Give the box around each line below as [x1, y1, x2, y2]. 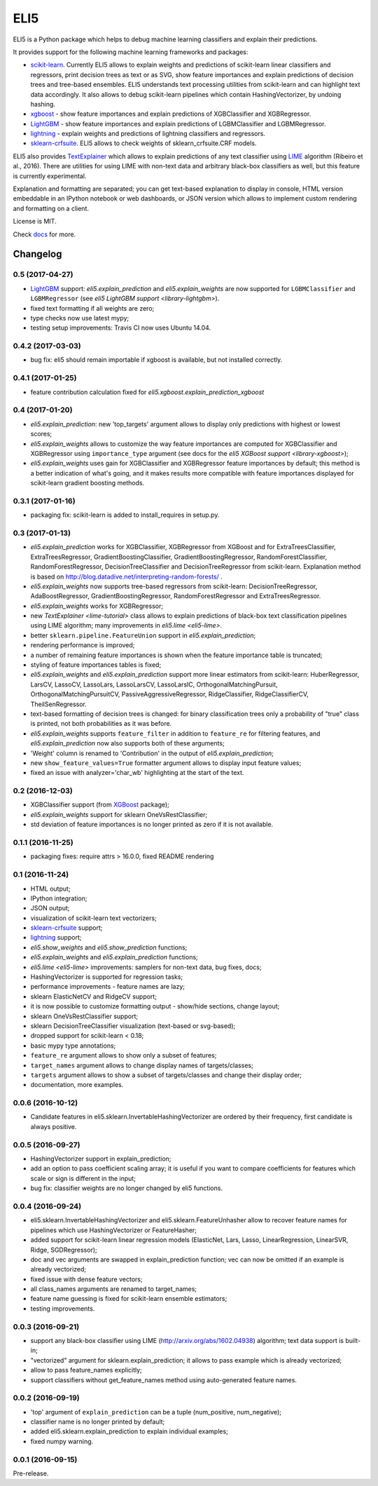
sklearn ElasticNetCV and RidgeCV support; [30, 992, 157, 1001]
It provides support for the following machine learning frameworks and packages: [13, 48, 248, 56]
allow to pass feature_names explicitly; [30, 1366, 143, 1374]
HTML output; [30, 884, 71, 893]
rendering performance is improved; [30, 641, 135, 649]
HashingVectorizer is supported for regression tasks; [30, 973, 183, 981]
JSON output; [30, 904, 70, 912]
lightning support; [30, 933, 82, 942]
